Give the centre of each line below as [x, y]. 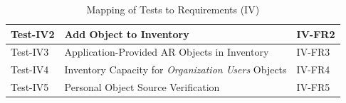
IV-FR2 [316, 34]
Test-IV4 [30, 69]
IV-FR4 [313, 69]
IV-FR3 [313, 52]
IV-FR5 [313, 87]
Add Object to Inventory [127, 34]
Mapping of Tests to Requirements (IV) [173, 9]
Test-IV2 [33, 34]
